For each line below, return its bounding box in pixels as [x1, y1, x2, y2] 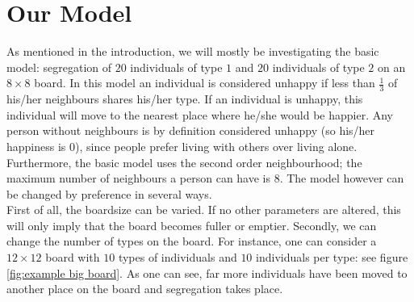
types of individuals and [118, 249, 237, 266]
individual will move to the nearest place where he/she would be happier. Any [6, 106, 393, 123]
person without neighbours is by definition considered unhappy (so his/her [6, 122, 375, 139]
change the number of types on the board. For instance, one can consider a [6, 233, 377, 250]
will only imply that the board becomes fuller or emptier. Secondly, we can [6, 216, 377, 233]
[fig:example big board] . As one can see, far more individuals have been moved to [6, 264, 408, 281]
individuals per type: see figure [256, 249, 408, 266]
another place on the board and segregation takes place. [6, 280, 283, 297]
